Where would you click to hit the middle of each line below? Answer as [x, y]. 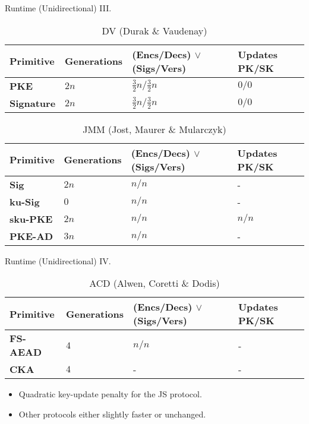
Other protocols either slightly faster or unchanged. [112, 414]
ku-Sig [25, 201]
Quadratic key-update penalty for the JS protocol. [110, 394]
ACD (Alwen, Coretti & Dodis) [154, 283]
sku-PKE [31, 219]
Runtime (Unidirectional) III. [58, 8]
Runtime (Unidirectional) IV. [58, 260]
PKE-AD [31, 236]
